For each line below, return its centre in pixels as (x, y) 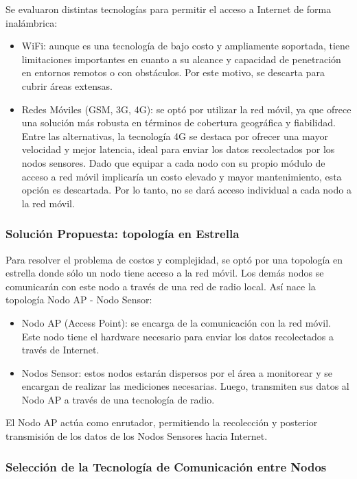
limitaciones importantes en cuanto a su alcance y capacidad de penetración (181, 59)
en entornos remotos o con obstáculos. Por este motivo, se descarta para (173, 72)
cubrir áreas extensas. (67, 85)
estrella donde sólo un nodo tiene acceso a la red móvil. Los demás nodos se (165, 273)
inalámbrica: (32, 22)
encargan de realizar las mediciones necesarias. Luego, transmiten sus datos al (185, 386)
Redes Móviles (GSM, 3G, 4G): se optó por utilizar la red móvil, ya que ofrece (186, 109)
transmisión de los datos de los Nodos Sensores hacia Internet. (137, 436)
